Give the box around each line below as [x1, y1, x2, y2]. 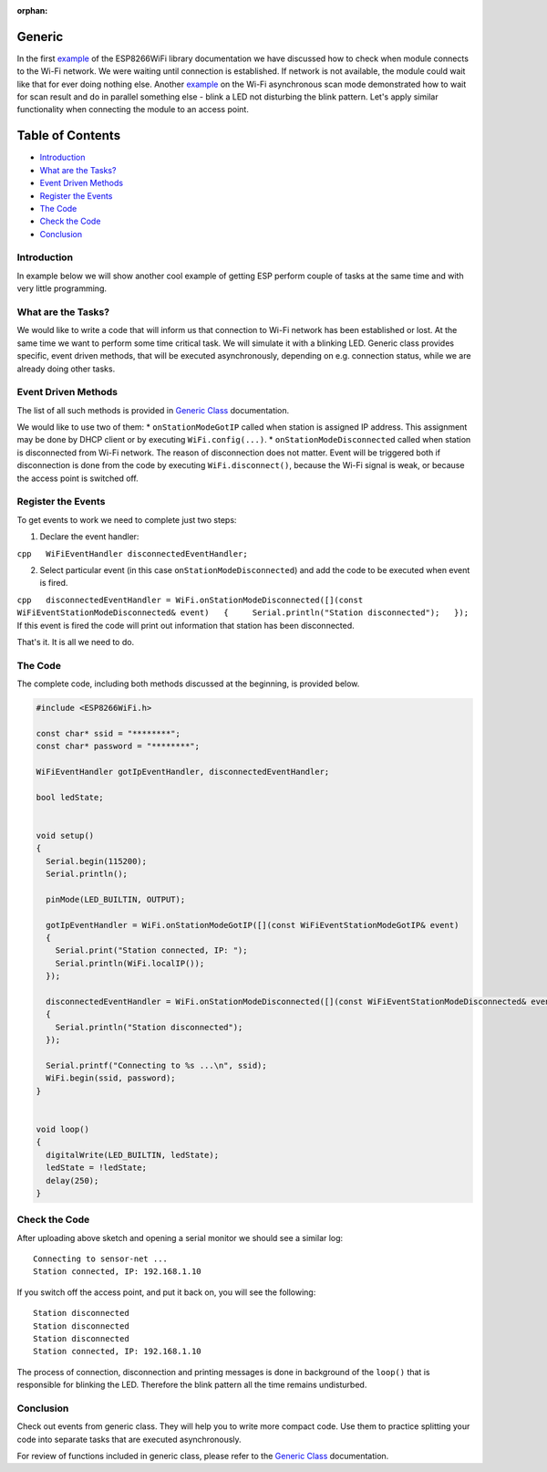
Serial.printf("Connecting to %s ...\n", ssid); [46, 1060, 268, 1070]
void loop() [36, 1123, 90, 1134]
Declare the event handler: [39, 531, 139, 542]
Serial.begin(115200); [46, 856, 148, 866]
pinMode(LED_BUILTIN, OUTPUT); [46, 894, 186, 904]
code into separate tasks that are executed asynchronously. [16, 1434, 242, 1445]
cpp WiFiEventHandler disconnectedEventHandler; [16, 548, 248, 559]
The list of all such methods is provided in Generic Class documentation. [16, 404, 290, 415]
